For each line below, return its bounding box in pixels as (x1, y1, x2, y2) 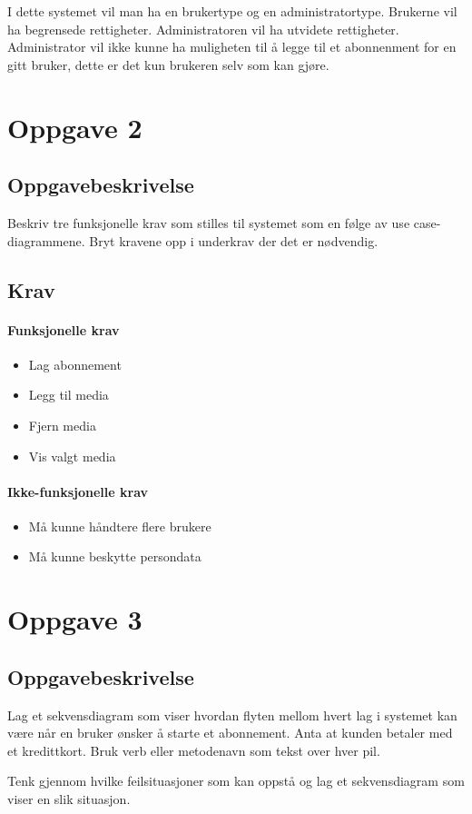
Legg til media (28, 385, 109, 404)
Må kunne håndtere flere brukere (28, 516, 211, 535)
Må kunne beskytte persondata (28, 547, 202, 566)
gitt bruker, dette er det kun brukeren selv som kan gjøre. (7, 55, 329, 74)
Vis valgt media (28, 446, 116, 465)
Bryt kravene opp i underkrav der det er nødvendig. (89, 231, 379, 250)
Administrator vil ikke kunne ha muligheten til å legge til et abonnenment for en (7, 37, 457, 56)
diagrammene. (7, 231, 85, 250)
